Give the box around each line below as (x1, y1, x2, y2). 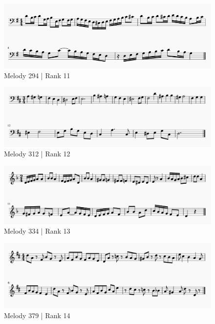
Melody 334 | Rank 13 (4, 226, 70, 236)
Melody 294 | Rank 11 (4, 70, 70, 80)
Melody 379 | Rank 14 (4, 310, 70, 320)
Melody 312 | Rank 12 (4, 149, 70, 159)
